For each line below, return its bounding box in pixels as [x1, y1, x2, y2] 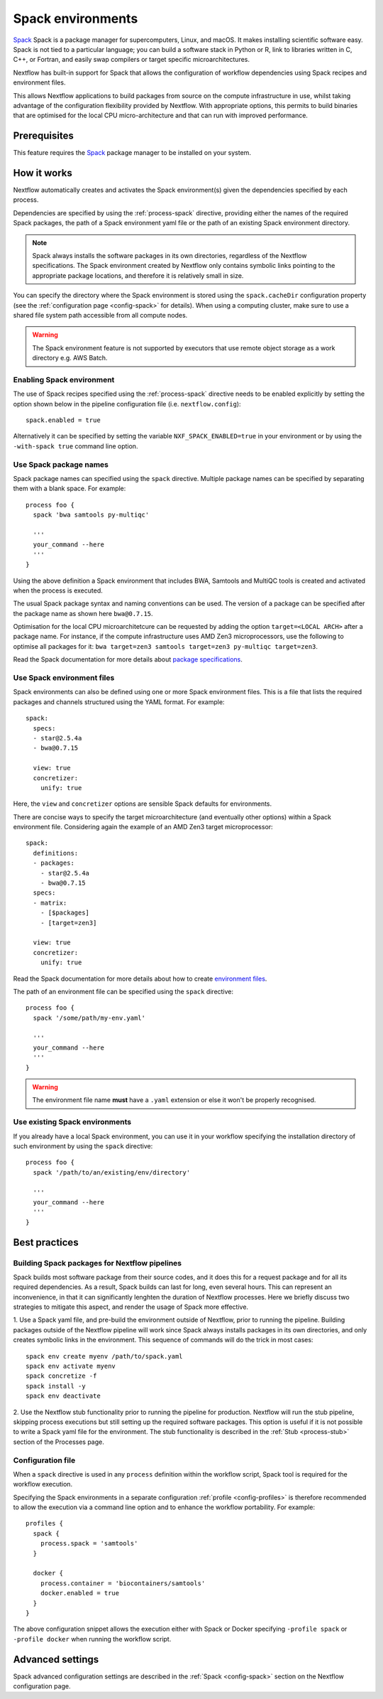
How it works [13, 167, 72, 179]
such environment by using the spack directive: [13, 1142, 153, 1150]
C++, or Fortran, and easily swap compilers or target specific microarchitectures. [13, 55, 250, 64]
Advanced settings [13, 1653, 99, 1666]
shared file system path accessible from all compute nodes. [13, 311, 188, 319]
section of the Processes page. [13, 1438, 104, 1446]
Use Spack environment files [13, 673, 115, 683]
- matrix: [33, 899, 67, 907]
